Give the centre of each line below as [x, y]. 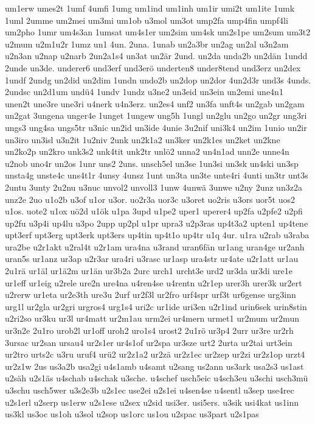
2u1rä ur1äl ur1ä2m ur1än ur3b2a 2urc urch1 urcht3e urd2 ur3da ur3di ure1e [149, 271]
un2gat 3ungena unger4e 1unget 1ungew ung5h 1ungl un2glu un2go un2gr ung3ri [156, 115]
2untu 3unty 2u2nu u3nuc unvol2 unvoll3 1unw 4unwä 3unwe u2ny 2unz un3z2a [154, 187]
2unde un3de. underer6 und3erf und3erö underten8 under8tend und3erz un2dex [153, 67]
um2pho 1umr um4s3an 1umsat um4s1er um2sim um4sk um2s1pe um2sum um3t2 [158, 32]
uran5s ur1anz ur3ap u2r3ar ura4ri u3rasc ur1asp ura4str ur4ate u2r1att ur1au [152, 259]
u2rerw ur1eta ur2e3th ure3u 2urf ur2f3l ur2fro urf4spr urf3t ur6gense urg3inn [151, 295]
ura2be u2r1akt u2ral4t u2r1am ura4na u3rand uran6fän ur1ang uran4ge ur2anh [155, 246]
